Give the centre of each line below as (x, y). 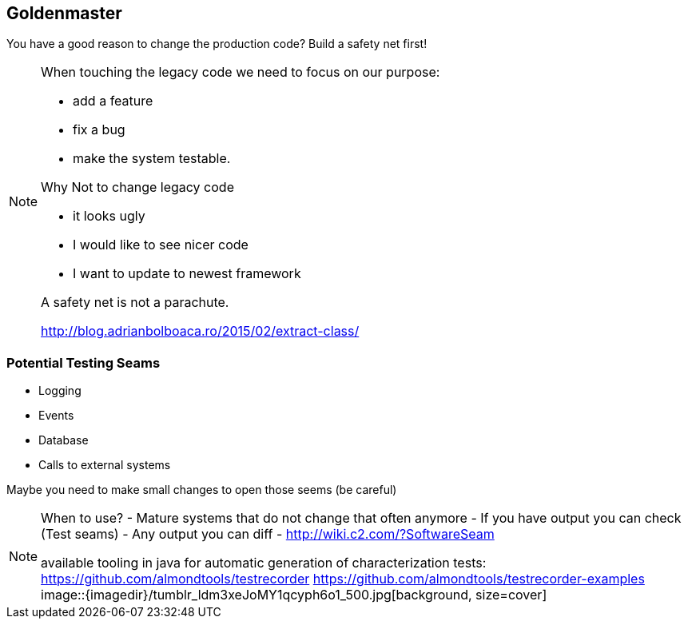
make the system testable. (152, 159)
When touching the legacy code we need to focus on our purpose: (241, 72)
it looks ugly (109, 216)
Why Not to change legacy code (137, 187)
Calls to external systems (105, 465)
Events (56, 416)
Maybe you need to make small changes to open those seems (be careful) (202, 490)
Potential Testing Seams (84, 362)
